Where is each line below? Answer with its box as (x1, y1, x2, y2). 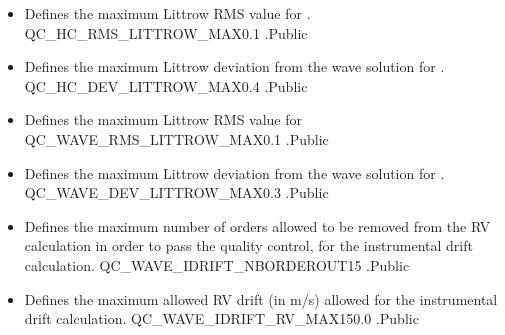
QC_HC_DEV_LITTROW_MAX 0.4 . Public (24, 75, 308, 96)
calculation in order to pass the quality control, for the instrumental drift (24, 235, 473, 256)
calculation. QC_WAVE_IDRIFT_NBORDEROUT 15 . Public (24, 254, 410, 275)
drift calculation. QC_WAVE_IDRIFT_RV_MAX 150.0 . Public (24, 308, 419, 329)
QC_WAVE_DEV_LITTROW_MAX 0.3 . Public (24, 182, 329, 203)
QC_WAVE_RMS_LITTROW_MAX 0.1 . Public (24, 128, 329, 149)
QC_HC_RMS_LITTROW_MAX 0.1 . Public (24, 22, 308, 43)
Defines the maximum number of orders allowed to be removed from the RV (24, 215, 491, 236)
